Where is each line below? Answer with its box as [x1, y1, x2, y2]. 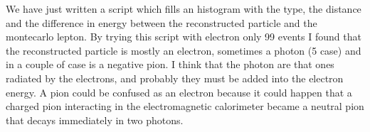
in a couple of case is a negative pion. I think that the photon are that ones [6, 57, 334, 72]
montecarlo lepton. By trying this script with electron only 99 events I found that [6, 29, 361, 44]
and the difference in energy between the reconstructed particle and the [6, 15, 317, 30]
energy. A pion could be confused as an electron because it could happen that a [6, 84, 352, 99]
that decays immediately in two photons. [6, 112, 184, 127]
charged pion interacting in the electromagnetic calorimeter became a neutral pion [6, 99, 364, 114]
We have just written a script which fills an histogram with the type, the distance [6, 1, 361, 16]
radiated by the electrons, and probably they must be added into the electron [6, 70, 344, 85]
